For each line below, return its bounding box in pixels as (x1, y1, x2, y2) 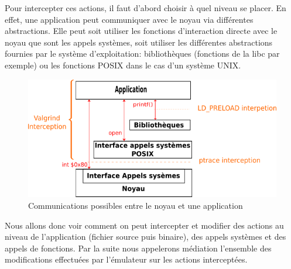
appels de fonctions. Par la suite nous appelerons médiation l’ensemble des (5, 242, 272, 254)
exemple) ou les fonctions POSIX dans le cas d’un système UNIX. (5, 58, 241, 71)
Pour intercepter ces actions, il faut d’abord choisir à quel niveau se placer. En (5, 2, 286, 13)
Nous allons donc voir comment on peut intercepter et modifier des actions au (5, 219, 284, 231)
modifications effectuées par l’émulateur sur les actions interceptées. (5, 253, 248, 265)
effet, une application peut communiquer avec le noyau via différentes (5, 13, 254, 25)
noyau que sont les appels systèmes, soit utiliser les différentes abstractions (5, 36, 273, 48)
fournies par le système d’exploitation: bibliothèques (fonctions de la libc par (5, 47, 280, 60)
